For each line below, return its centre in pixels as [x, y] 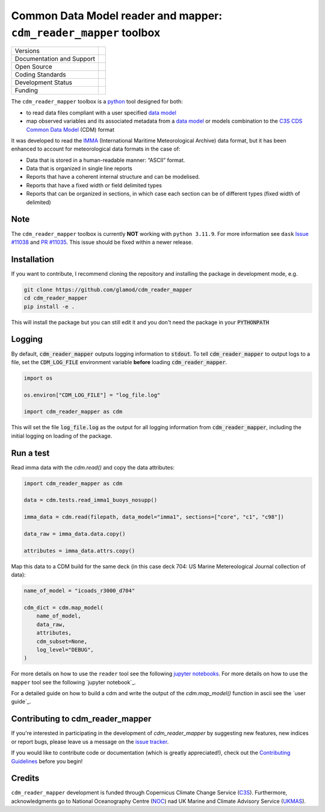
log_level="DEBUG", [65, 649]
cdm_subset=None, [62, 641]
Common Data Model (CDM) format [70, 129]
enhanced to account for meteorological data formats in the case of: [96, 149]
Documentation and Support [55, 59]
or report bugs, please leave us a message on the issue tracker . [90, 742]
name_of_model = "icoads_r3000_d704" [79, 591]
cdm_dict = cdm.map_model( [63, 607]
